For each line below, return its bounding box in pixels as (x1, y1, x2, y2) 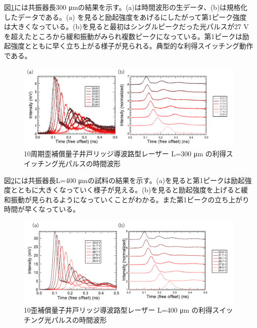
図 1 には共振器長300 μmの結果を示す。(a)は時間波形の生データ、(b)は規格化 (4, 2, 248, 12)
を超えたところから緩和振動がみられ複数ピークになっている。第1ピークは (4, 31, 243, 41)
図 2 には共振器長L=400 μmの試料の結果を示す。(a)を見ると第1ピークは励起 (4, 175, 245, 185)
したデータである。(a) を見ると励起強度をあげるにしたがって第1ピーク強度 (4, 11, 247, 22)
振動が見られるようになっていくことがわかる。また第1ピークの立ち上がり (10, 194, 250, 204)
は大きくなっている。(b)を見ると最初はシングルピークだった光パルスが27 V (4, 21, 249, 32)
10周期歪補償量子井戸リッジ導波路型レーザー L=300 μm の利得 (24, 148, 226, 159)
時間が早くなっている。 (4, 204, 80, 214)
